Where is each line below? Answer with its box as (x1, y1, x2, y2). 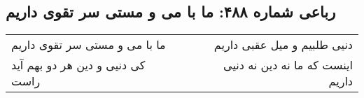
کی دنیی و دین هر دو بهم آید (11, 57, 146, 73)
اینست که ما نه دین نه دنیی (223, 57, 353, 73)
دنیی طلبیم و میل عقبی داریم (213, 36, 353, 53)
